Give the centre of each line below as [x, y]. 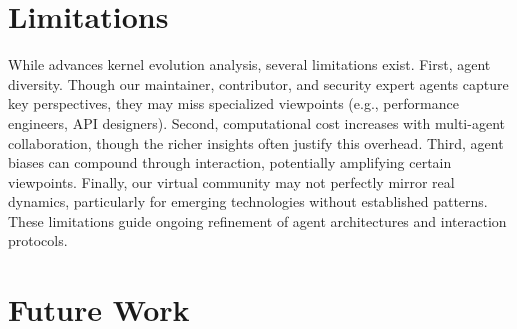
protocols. [38, 240]
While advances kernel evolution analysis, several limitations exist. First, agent [249, 64]
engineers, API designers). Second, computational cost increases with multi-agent [256, 122]
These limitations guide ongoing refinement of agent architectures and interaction [257, 220]
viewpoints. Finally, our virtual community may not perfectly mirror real [231, 181]
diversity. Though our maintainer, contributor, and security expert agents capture [258, 83]
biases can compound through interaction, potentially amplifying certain [230, 162]
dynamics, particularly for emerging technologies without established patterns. [248, 201]
